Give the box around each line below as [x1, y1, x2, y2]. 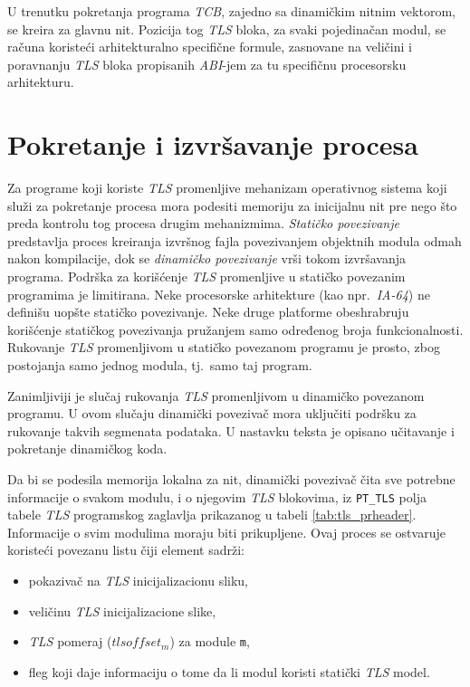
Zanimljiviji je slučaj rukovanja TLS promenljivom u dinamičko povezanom [7, 386, 425, 405]
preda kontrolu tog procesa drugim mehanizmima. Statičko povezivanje [7, 214, 399, 233]
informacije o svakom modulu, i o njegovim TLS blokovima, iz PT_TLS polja [7, 487, 427, 506]
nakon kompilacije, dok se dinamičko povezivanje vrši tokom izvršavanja [7, 249, 406, 268]
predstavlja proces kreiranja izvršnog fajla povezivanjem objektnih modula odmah [7, 231, 462, 250]
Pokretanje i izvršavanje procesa [7, 126, 418, 163]
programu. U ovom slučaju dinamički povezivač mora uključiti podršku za [7, 404, 417, 423]
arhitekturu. [7, 72, 74, 91]
